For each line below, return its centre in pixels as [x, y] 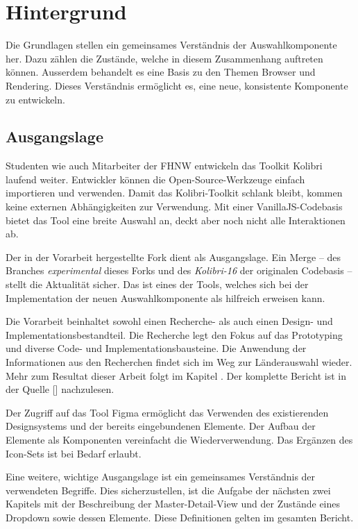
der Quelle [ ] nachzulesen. [60, 389]
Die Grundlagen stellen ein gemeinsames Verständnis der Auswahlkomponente [171, 45]
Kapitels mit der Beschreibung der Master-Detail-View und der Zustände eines [173, 504]
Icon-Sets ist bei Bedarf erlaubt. [74, 453]
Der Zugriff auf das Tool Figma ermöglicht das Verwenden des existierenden [167, 412]
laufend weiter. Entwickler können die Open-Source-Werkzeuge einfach [155, 179]
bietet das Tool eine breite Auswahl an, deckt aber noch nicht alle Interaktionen [176, 220]
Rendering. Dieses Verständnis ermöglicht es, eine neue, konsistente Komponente [177, 85]
